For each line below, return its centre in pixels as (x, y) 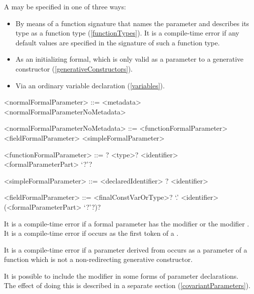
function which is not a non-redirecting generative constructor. (98, 259)
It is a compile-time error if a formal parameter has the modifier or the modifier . (127, 223)
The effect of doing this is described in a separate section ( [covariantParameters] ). (127, 285)
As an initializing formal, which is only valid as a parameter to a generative (129, 59)
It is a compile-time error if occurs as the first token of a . (91, 233)
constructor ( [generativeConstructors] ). (74, 68)
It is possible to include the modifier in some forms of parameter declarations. (121, 276)
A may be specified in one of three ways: (65, 6)
